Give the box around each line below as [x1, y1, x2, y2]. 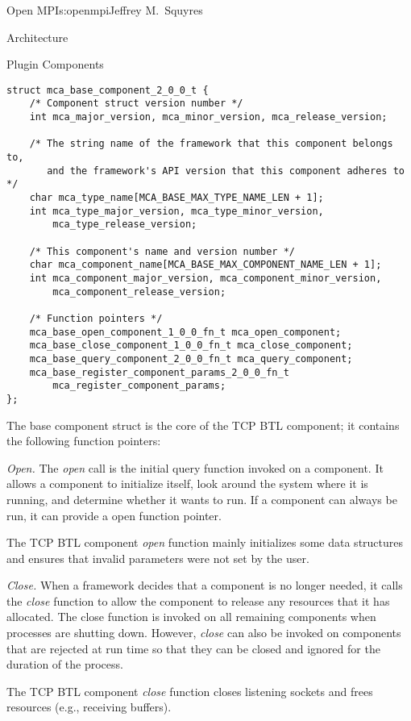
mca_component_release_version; [52, 285, 226, 298]
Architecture [6, 28, 68, 45]
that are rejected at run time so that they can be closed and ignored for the [6, 640, 380, 656]
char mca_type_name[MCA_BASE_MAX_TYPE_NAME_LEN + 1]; [29, 192, 324, 204]
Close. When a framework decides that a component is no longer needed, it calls [6, 577, 403, 594]
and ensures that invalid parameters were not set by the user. [6, 549, 309, 566]
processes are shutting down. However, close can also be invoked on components [6, 624, 401, 641]
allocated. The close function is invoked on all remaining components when [6, 608, 376, 625]
